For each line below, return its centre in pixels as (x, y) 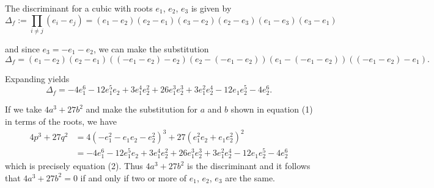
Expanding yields (37, 78)
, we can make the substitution (151, 48)
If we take (24, 109)
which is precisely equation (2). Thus (74, 166)
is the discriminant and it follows (249, 166)
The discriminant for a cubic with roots (79, 8)
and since (22, 48)
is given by (211, 8)
